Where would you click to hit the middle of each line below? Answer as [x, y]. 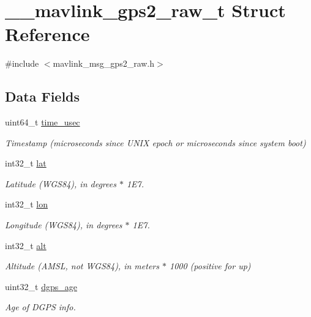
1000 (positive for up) [210, 266]
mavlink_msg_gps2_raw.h [104, 63]
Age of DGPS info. [40, 307]
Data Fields [43, 96]
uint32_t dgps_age [41, 286]
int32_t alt [26, 245]
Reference [47, 34]
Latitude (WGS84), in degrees [61, 183]
